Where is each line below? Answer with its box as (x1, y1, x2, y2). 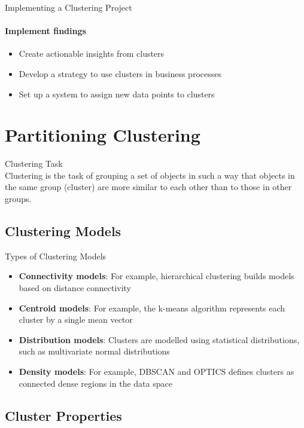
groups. (5, 192, 32, 205)
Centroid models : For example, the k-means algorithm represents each (19, 301, 285, 314)
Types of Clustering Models (5, 249, 107, 262)
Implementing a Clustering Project (5, 1, 132, 13)
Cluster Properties (5, 406, 122, 424)
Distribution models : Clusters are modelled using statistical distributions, (19, 333, 300, 346)
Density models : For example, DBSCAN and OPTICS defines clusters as (19, 365, 294, 378)
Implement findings (5, 25, 86, 37)
